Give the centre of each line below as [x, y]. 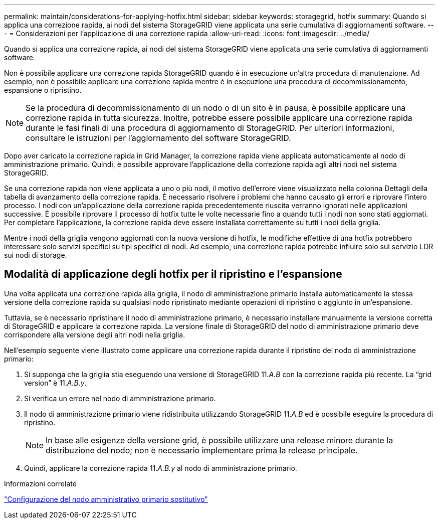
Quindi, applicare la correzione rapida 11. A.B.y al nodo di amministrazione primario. [161, 468]
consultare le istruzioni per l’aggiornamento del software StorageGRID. [158, 138]
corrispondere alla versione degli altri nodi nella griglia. [95, 334]
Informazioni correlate [40, 483]
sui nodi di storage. [36, 255]
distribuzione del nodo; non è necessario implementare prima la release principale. [202, 450]
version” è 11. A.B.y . [55, 383]
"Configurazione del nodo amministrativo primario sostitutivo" [106, 499]
